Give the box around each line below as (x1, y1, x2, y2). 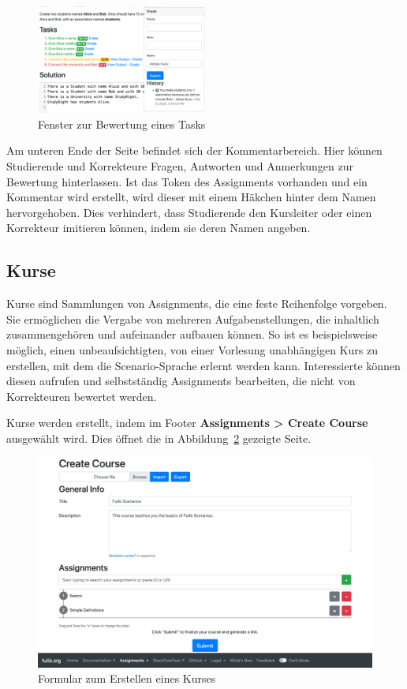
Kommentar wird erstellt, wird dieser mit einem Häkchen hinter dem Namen (6, 189, 376, 205)
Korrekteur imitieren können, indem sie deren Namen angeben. (6, 219, 311, 236)
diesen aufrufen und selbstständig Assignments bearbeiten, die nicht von (6, 373, 356, 389)
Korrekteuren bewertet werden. (6, 388, 157, 404)
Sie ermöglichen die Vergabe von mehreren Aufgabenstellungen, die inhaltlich (6, 310, 379, 327)
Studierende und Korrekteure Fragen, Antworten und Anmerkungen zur (6, 157, 354, 174)
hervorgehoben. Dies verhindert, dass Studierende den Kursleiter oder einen (6, 204, 372, 220)
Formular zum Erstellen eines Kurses (38, 670, 216, 687)
